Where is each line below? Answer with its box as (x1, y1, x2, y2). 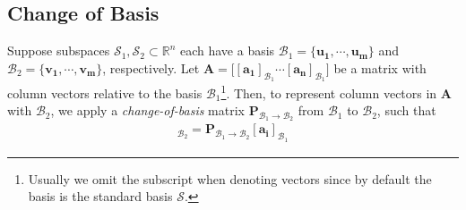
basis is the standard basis (28, 187, 173, 206)
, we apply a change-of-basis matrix (50, 101, 245, 120)
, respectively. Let (102, 58, 200, 77)
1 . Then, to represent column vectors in (220, 81, 437, 102)
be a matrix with (333, 58, 427, 77)
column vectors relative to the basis (7, 83, 203, 102)
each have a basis (179, 41, 275, 60)
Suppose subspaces (7, 41, 110, 60)
